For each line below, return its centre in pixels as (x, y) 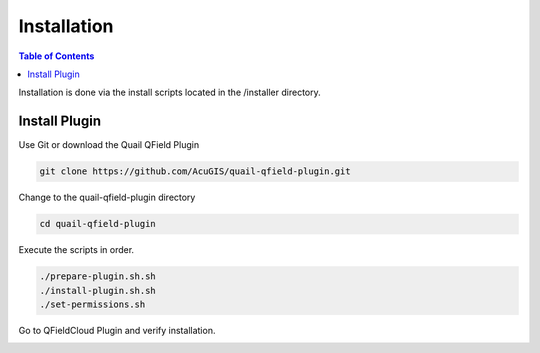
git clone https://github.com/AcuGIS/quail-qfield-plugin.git (195, 171)
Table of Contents (56, 56)
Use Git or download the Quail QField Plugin (109, 145)
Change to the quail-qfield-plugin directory (107, 197)
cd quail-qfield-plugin (98, 224)
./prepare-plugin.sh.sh (98, 276)
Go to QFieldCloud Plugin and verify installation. (117, 330)
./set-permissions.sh (92, 304)
